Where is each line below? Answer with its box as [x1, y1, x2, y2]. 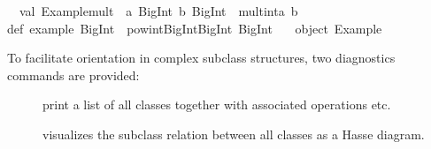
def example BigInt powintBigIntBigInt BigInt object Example [7, 19, 382, 37]
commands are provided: [7, 65, 140, 84]
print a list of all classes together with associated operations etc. [42, 95, 391, 114]
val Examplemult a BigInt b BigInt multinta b [19, 2, 298, 19]
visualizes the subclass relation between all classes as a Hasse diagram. [42, 124, 425, 143]
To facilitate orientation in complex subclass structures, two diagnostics [7, 48, 396, 67]
